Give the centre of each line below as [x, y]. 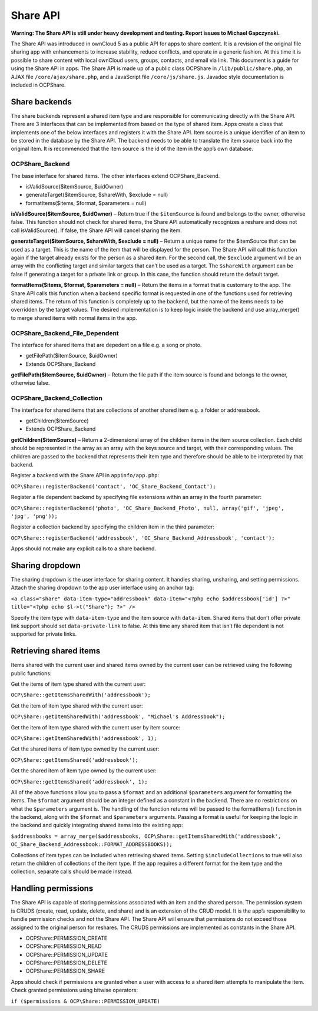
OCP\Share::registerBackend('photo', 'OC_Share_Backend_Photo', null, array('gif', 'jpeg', [148, 508]
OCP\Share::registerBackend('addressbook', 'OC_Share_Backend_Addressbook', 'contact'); [143, 538]
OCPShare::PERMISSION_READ [64, 946]
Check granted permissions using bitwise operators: [74, 990]
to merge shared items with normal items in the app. [74, 318]
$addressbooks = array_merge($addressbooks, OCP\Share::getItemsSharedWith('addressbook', [146, 836]
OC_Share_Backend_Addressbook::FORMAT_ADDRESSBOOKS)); [92, 845]
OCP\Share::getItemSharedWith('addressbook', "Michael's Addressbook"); [118, 717]
